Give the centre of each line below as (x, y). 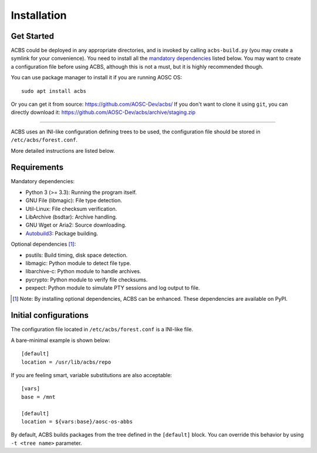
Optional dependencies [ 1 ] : (43, 244)
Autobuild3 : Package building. (62, 233)
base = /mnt (38, 397)
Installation (39, 15)
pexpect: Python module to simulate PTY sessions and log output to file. (113, 288)
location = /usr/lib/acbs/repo (66, 362)
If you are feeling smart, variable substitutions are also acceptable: (92, 375)
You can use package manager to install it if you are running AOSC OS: (96, 78)
